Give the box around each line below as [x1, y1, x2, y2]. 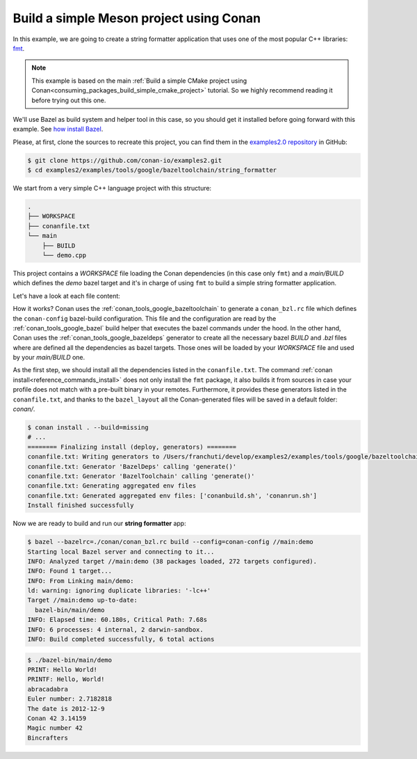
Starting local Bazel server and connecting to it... [27, 548, 215, 556]
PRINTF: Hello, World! [27, 676, 105, 683]
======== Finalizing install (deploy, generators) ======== [27, 442, 237, 451]
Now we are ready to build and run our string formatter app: [13, 519, 187, 528]
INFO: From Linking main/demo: [27, 577, 135, 584]
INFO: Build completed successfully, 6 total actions [27, 635, 215, 644]
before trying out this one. [31, 96, 106, 104]
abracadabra [27, 685, 69, 693]
